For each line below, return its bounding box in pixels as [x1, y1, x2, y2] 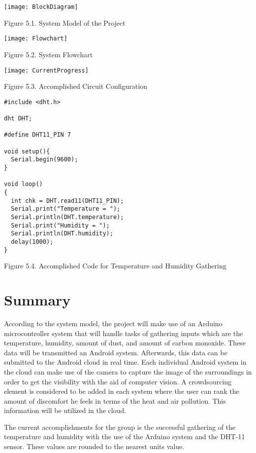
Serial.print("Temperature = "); [11, 205, 121, 213]
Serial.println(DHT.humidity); [11, 230, 113, 237]
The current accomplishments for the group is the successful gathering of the [4, 421, 236, 432]
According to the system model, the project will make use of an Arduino [4, 318, 223, 328]
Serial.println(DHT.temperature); [11, 213, 124, 221]
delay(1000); [11, 238, 54, 245]
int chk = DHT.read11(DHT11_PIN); [11, 197, 124, 204]
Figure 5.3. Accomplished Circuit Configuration [4, 81, 147, 91]
